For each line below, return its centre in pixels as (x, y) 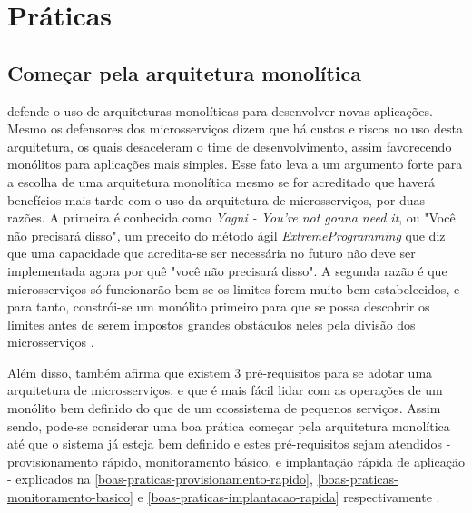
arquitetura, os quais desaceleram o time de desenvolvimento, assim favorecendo (230, 146)
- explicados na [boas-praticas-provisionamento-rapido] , (160, 479)
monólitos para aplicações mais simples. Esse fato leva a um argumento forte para (235, 164)
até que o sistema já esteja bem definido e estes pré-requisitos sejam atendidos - (229, 444)
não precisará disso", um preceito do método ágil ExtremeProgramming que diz (226, 235)
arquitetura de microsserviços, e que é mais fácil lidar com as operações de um (225, 390)
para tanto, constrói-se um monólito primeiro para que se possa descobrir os (219, 306)
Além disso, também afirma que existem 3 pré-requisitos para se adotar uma (220, 372)
